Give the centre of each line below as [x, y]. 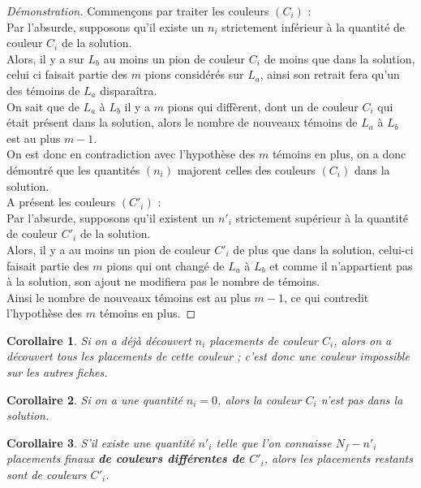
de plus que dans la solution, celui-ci [323, 249]
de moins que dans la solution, [339, 58]
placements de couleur [264, 340]
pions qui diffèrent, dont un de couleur [263, 106]
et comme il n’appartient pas [341, 265]
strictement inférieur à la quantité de [314, 26]
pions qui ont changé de [165, 265]
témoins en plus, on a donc [339, 154]
